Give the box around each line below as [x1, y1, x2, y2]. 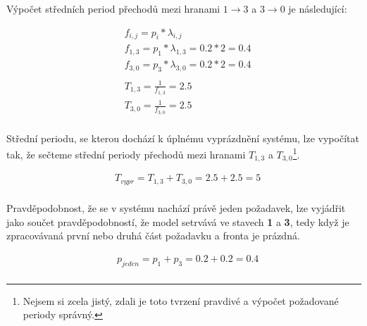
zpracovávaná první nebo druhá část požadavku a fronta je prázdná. [6, 228, 300, 243]
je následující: [288, 1, 347, 15]
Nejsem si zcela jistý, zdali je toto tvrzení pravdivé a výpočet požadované [23, 293, 339, 308]
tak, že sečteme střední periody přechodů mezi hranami [6, 146, 246, 161]
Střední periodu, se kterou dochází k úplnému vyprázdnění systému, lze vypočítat [6, 130, 359, 145]
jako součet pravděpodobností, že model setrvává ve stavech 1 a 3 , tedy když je [6, 214, 349, 229]
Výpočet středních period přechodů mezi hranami [6, 1, 220, 15]
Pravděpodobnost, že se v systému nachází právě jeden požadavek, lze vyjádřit [6, 200, 346, 215]
